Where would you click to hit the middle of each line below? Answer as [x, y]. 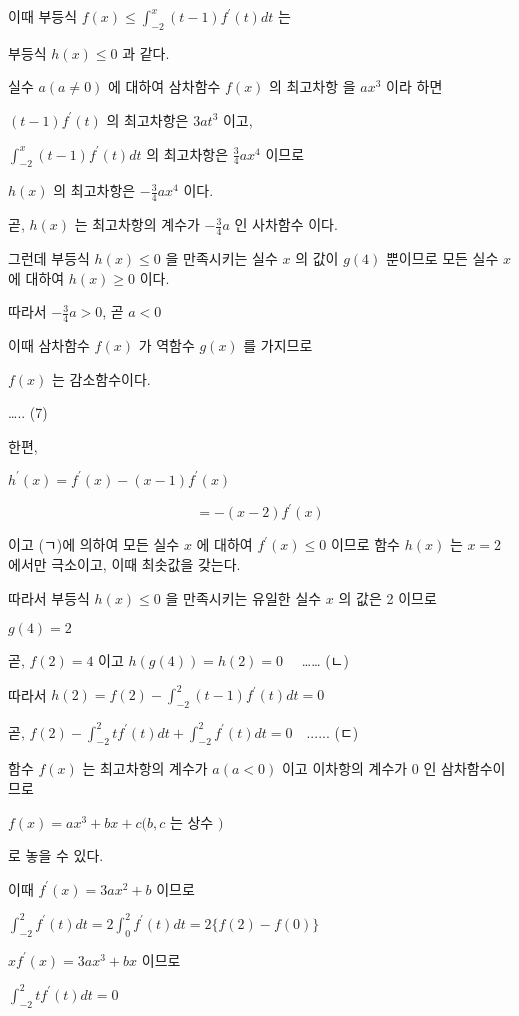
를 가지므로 [278, 345]
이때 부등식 [43, 16]
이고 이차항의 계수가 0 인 [359, 768]
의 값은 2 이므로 [387, 597]
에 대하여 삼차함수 [164, 86]
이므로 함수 [365, 544]
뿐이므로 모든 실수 [442, 258]
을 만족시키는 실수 [221, 258]
